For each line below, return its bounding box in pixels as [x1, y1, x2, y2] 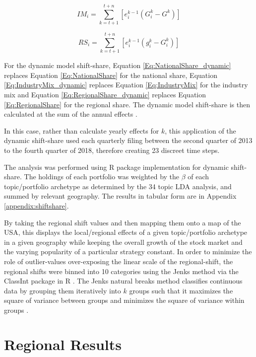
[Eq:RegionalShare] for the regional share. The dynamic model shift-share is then [4, 99, 250, 109]
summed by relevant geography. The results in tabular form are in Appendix [4, 191, 237, 201]
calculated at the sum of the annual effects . [4, 109, 137, 119]
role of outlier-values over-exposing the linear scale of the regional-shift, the [4, 256, 233, 266]
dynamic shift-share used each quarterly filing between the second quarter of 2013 [4, 135, 253, 145]
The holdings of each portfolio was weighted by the [24, 171, 180, 182]
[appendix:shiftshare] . [4, 200, 69, 211]
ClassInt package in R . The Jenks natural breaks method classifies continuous [4, 276, 243, 286]
